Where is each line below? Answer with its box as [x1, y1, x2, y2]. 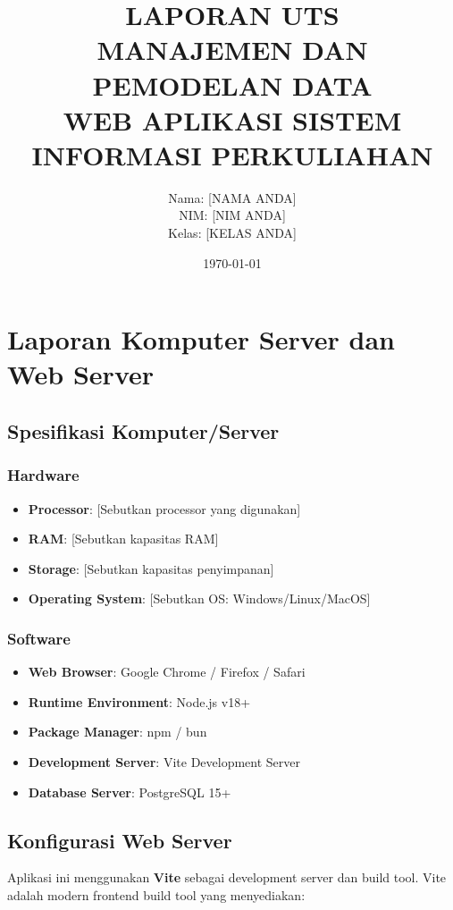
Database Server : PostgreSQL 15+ [28, 782, 231, 801]
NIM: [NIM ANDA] [179, 206, 286, 224]
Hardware [7, 464, 80, 486]
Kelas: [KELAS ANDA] [168, 223, 297, 242]
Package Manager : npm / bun [28, 722, 207, 741]
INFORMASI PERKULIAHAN [31, 136, 433, 173]
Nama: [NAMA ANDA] [168, 188, 297, 206]
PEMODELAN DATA [92, 66, 373, 103]
